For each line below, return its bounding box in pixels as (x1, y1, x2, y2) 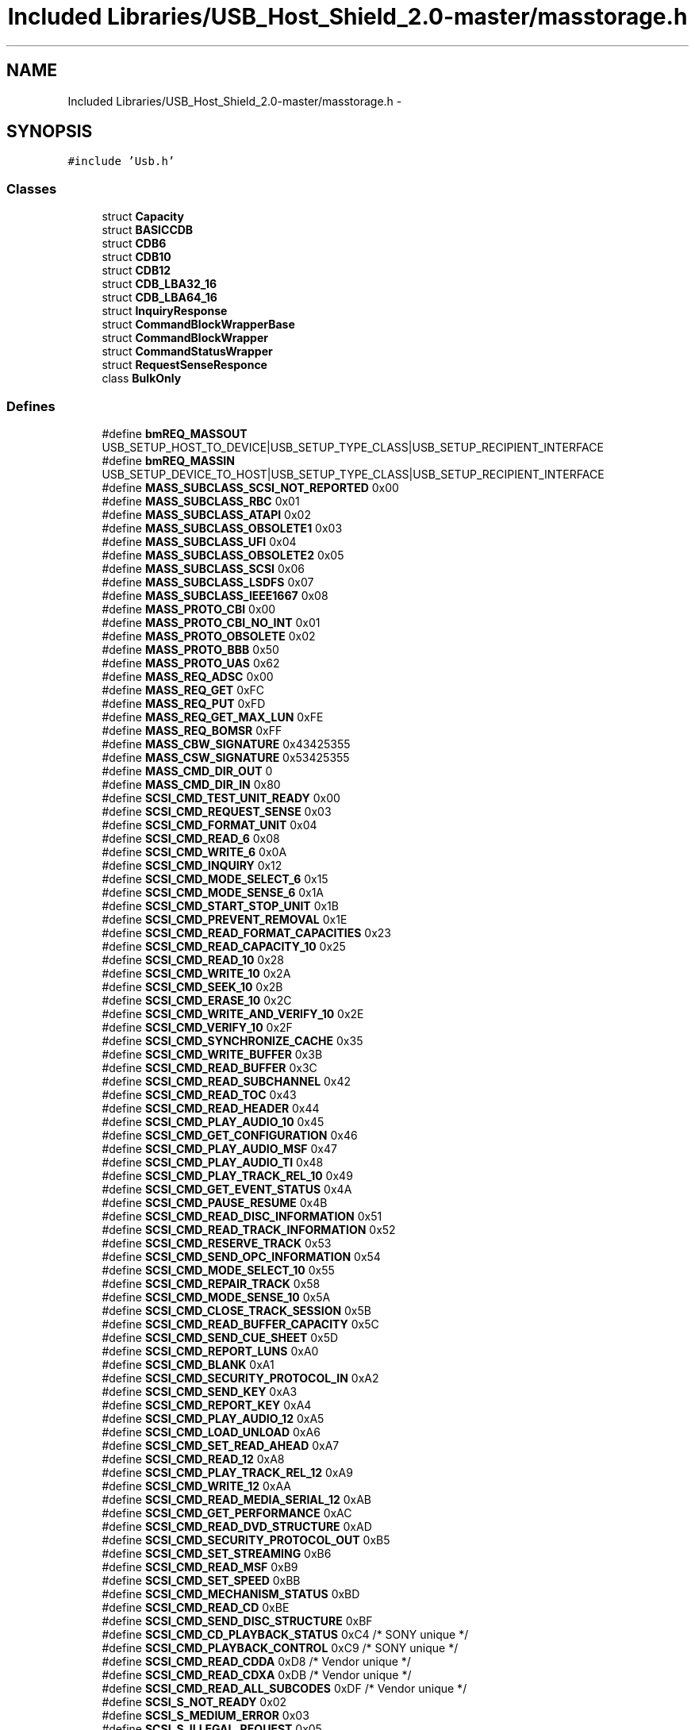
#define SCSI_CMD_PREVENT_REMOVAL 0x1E (102, 912, 347, 926)
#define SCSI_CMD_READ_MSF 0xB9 (102, 1559, 298, 1574)
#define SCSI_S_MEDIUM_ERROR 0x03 (102, 1708, 309, 1722)
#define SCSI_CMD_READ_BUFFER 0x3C (102, 1060, 317, 1075)
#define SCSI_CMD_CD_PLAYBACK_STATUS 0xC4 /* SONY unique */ (102, 1627, 469, 1641)
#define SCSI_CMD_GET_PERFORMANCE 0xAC (102, 1505, 352, 1520)
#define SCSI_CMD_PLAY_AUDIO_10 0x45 (102, 1114, 324, 1128)
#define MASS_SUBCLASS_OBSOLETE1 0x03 (102, 521, 343, 535)
